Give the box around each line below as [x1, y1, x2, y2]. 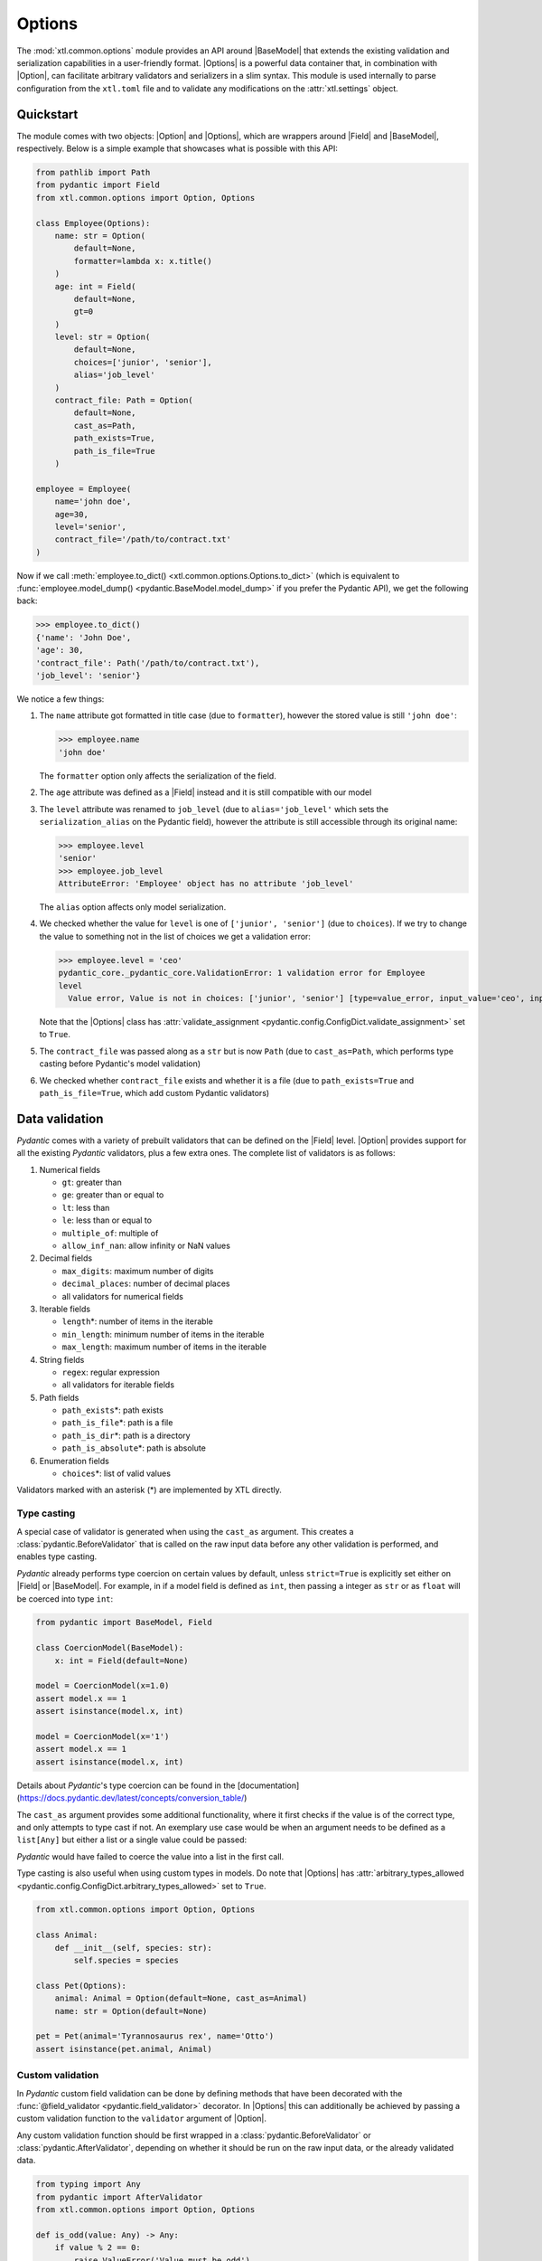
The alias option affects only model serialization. [39, 902, 227, 913]
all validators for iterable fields [61, 1379, 175, 1390]
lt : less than [61, 1202, 110, 1213]
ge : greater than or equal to [61, 1189, 164, 1200]
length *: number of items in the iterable [61, 1316, 214, 1327]
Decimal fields [39, 1253, 93, 1263]
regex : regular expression [61, 1367, 160, 1377]
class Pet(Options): [35, 1981, 126, 1991]
